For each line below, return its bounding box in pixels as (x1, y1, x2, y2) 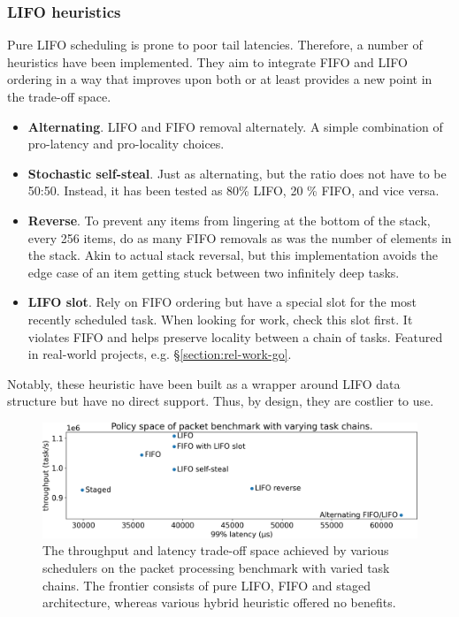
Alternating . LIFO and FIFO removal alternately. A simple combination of (27, 117, 443, 135)
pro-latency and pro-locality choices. (27, 134, 225, 153)
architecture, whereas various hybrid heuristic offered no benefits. (42, 593, 396, 612)
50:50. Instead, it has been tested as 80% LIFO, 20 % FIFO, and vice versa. (27, 181, 440, 200)
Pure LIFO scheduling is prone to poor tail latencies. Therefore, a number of (7, 35, 423, 54)
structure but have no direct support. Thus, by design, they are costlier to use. (7, 392, 434, 410)
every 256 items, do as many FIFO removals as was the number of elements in (27, 228, 452, 247)
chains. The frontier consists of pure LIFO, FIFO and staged (42, 575, 371, 594)
